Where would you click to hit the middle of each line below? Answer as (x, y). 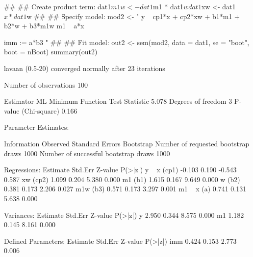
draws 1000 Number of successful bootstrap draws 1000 (87, 153)
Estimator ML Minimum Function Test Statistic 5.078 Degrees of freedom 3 (118, 101)
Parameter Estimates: (37, 127)
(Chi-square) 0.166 (50, 110)
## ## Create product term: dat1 (58, 6)
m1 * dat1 (168, 6)
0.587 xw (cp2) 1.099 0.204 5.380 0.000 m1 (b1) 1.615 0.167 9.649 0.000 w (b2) (122, 179)
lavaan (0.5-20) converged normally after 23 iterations (85, 68)
